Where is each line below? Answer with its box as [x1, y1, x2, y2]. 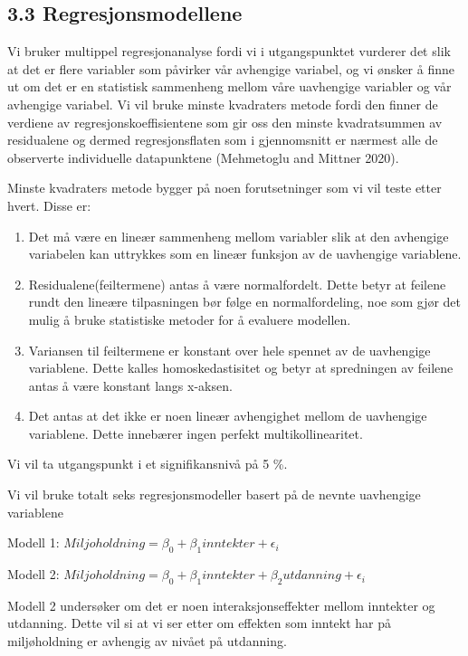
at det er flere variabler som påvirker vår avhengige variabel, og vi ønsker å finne [7, 59, 454, 78]
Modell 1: [7, 533, 60, 552]
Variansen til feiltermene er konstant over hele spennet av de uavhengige [28, 340, 431, 359]
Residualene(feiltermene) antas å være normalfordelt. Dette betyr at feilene [28, 274, 446, 293]
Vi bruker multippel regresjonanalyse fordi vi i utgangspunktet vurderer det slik [7, 42, 451, 61]
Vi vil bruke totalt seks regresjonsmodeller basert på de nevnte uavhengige [7, 485, 421, 504]
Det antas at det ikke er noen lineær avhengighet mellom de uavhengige [28, 406, 427, 425]
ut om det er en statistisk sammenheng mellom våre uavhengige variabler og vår [7, 77, 452, 96]
